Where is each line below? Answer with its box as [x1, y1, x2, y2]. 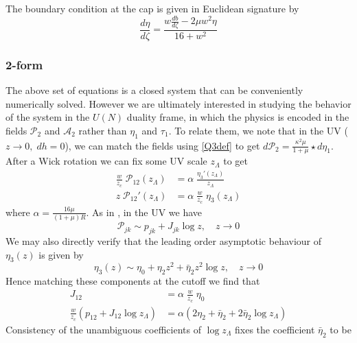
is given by [38, 247, 84, 261]
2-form [5, 56, 43, 73]
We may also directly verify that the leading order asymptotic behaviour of [5, 233, 322, 248]
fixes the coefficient [235, 322, 315, 336]
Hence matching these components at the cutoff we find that [5, 274, 260, 288]
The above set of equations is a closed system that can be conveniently [5, 83, 303, 97]
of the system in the [5, 110, 90, 124]
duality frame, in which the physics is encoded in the [126, 110, 349, 124]
